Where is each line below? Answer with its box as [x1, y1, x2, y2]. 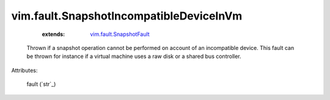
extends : [42, 30, 65, 38]
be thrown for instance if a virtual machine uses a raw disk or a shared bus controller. [26, 52, 241, 60]
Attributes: [11, 66, 38, 74]
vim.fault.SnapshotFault [90, 30, 150, 38]
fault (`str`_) [26, 80, 56, 88]
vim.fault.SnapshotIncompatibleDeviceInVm [11, 9, 243, 23]
